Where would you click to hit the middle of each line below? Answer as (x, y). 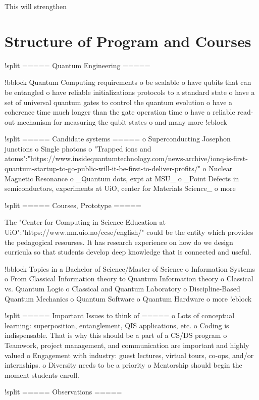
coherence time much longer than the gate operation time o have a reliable (120, 112)
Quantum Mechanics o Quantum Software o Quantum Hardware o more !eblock (128, 298)
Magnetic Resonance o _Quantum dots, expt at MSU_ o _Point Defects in (122, 178)
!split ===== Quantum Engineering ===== (77, 65)
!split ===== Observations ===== (63, 392)
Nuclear (221, 168)
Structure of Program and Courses (128, 41)
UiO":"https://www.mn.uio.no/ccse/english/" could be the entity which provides (129, 232)
